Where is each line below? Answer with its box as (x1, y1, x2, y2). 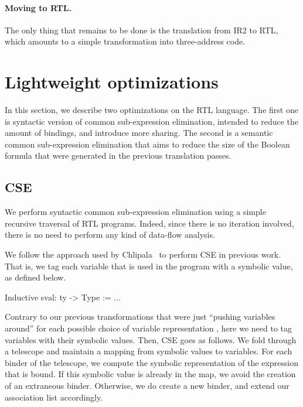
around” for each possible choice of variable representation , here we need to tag (5, 322, 292, 334)
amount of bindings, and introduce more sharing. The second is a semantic (5, 126, 273, 139)
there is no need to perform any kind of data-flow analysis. (5, 228, 215, 241)
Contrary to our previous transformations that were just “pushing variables (5, 310, 275, 323)
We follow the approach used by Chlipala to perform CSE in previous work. (5, 248, 281, 261)
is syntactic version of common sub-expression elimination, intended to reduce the (5, 115, 299, 127)
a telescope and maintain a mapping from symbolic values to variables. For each (5, 345, 292, 357)
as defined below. (5, 271, 66, 283)
